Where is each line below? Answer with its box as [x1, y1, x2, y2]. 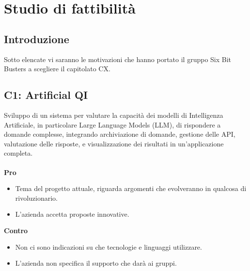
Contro [4, 225, 28, 235]
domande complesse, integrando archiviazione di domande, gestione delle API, [4, 129, 235, 139]
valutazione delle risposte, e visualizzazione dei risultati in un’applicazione [4, 138, 224, 148]
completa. [4, 148, 33, 158]
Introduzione [4, 31, 69, 46]
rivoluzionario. [15, 192, 58, 203]
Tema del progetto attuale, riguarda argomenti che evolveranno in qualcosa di [15, 183, 247, 193]
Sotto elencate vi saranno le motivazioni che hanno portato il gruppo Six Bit [4, 54, 232, 64]
